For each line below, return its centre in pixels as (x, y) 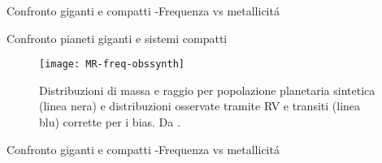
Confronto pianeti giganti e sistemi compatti (117, 38)
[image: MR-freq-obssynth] (112, 64)
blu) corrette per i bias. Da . (110, 122)
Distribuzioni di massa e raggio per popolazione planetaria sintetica (207, 90)
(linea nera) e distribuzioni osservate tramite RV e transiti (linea (200, 106)
